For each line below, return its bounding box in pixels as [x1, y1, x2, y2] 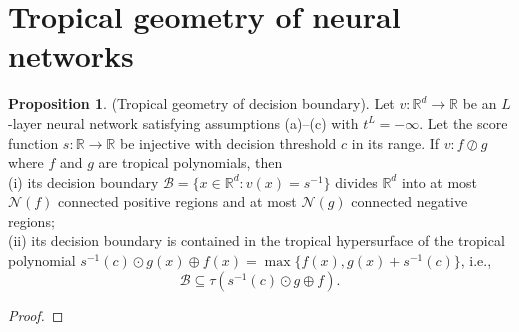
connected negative [351, 191, 468, 212]
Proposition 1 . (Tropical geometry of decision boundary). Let [8, 93, 395, 114]
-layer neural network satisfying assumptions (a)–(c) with [8, 112, 359, 133]
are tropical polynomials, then [98, 152, 283, 173]
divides [335, 171, 378, 192]
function [8, 132, 59, 153]
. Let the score [419, 112, 508, 133]
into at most [401, 171, 478, 192]
